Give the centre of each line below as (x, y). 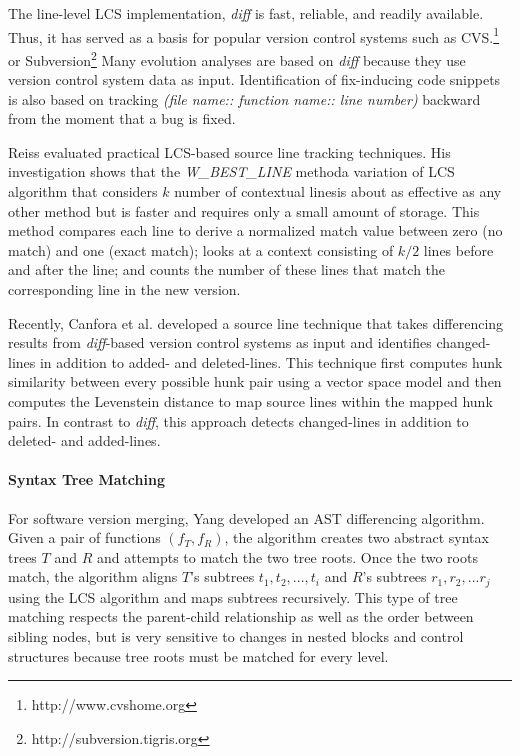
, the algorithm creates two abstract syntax (356, 537)
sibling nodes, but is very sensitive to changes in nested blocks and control (236, 636)
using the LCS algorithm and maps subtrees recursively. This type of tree (233, 596)
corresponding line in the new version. (124, 289)
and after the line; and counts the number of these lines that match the (227, 269)
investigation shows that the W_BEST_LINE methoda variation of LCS (231, 171)
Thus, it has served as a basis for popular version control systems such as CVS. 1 (254, 35)
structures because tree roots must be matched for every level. (198, 655)
